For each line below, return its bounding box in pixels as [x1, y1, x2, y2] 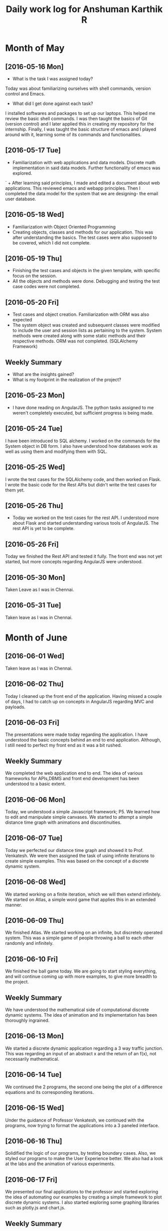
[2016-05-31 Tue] [5, 601, 62, 609]
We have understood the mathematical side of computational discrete [5, 1007, 149, 1013]
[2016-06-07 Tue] [5, 834, 63, 842]
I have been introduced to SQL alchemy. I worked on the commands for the [5, 438, 160, 444]
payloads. [5, 704, 26, 710]
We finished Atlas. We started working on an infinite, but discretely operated [5, 930, 163, 936]
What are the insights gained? [12, 372, 74, 378]
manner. [5, 902, 23, 908]
